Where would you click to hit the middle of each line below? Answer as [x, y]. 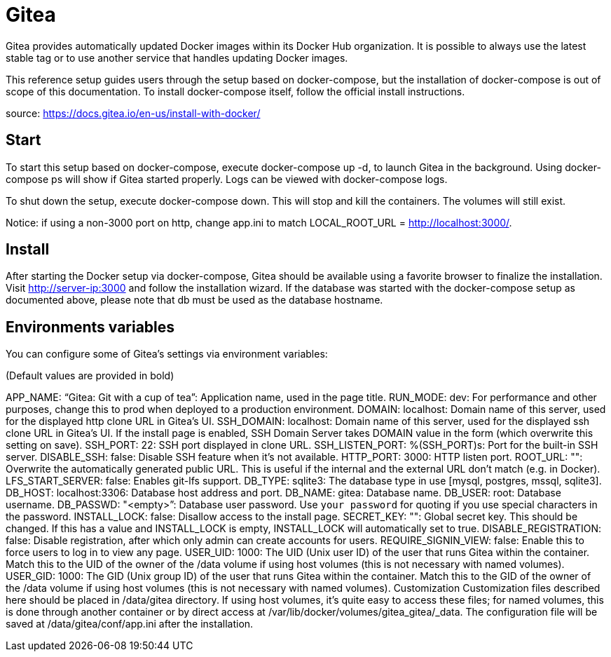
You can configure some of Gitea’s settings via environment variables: [167, 354]
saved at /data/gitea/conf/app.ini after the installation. [130, 624]
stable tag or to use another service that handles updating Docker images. [177, 57]
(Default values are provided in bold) [90, 376]
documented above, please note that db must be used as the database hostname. [194, 300]
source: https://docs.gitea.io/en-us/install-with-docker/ [133, 113]
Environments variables [90, 327]
